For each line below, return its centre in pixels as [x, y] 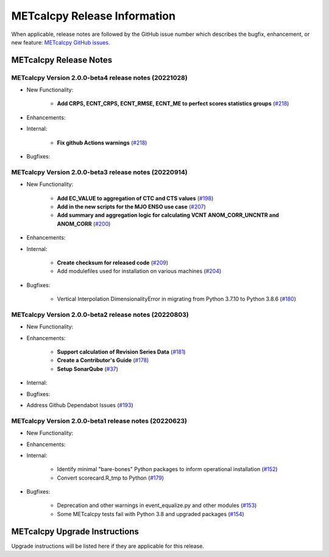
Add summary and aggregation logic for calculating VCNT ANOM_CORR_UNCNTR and [168, 215]
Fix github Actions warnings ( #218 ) [102, 143]
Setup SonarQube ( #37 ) [88, 369]
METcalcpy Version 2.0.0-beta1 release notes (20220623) [99, 420]
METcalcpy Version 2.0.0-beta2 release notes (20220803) [100, 314]
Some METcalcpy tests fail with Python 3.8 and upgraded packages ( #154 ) [151, 514]
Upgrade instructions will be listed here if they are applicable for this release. [108, 546]
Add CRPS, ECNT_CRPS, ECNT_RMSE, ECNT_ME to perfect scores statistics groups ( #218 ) [173, 104]
